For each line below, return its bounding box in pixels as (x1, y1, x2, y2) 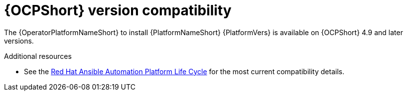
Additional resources (4, 51, 72, 60)
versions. (4, 36, 34, 45)
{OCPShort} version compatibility (4, 2, 232, 19)
